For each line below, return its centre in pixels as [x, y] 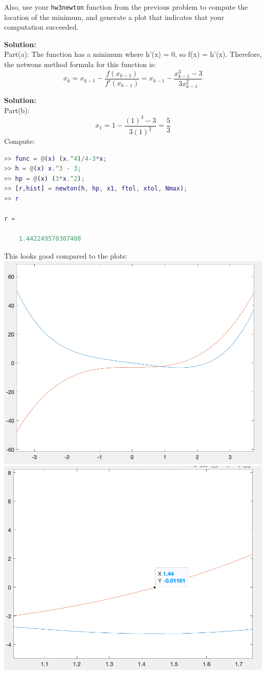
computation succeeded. [41, 27]
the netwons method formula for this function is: [80, 64]
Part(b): [17, 110]
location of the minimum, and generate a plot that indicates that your [114, 17]
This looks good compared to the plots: [66, 256]
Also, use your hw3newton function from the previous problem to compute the [126, 7]
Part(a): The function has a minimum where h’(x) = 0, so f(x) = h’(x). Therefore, [133, 54]
